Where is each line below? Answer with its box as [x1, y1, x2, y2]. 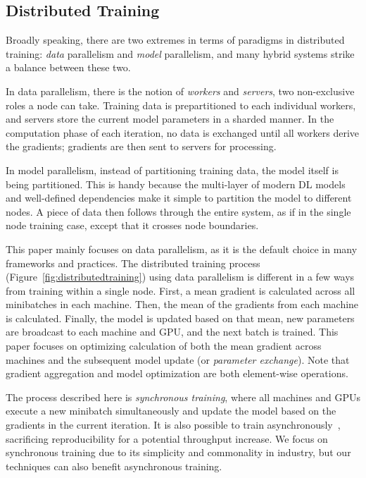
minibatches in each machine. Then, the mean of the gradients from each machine [6, 297, 359, 312]
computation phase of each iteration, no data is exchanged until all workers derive [6, 125, 360, 140]
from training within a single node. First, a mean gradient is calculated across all [6, 283, 355, 298]
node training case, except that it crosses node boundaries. [6, 218, 259, 233]
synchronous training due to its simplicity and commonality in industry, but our [6, 445, 351, 460]
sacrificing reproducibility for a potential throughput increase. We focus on [6, 431, 328, 446]
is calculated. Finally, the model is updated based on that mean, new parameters [6, 310, 355, 325]
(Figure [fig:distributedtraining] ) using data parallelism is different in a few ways [6, 269, 355, 284]
